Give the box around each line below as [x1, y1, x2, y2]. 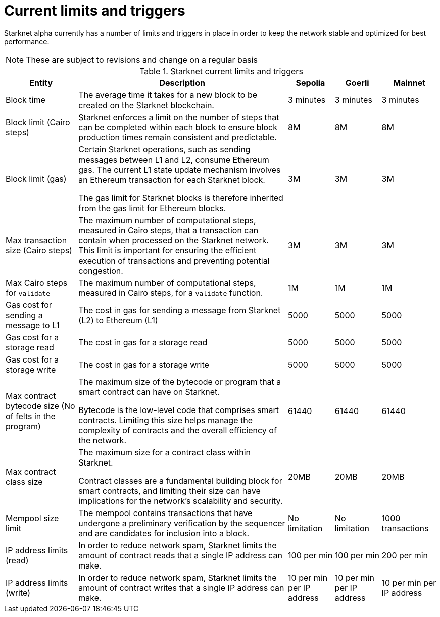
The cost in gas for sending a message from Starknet [78, 304, 281, 315]
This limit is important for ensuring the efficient [78, 245, 257, 255]
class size [6, 476, 43, 487]
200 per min [381, 550, 428, 560]
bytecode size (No [6, 400, 75, 411]
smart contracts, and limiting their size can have [78, 485, 261, 496]
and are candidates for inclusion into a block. [78, 528, 250, 538]
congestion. [78, 265, 123, 276]
